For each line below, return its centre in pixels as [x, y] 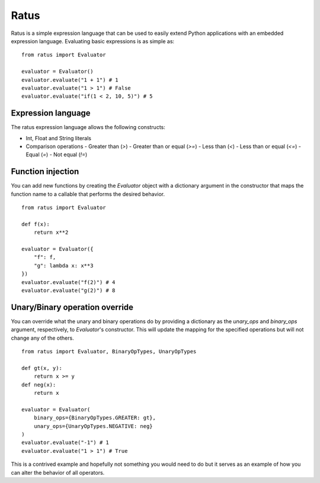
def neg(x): [39, 384]
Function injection [45, 172]
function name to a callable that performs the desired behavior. [88, 194]
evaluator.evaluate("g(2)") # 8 [68, 290]
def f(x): [36, 224]
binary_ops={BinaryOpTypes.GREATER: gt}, [95, 418]
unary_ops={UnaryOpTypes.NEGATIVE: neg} [93, 426]
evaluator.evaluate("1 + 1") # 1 [70, 80]
